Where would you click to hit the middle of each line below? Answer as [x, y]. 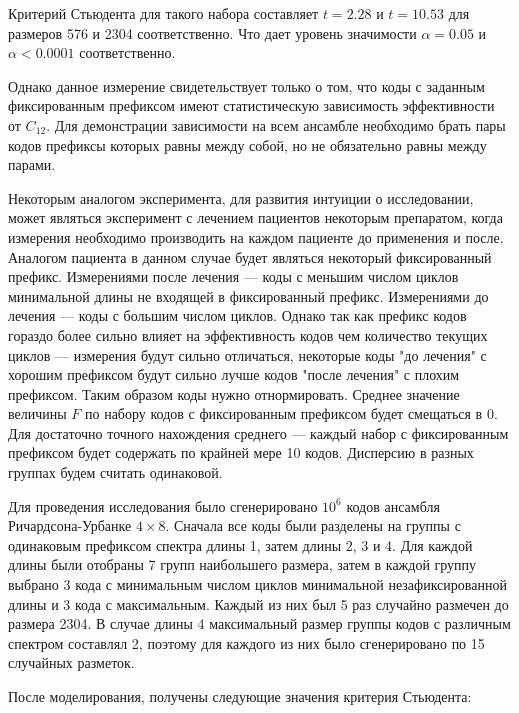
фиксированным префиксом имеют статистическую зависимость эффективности [251, 105]
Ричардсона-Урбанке [70, 525]
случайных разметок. [71, 662]
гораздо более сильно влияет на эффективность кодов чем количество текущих [248, 334]
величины [37, 413]
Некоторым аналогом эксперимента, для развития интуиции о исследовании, [241, 197]
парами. [32, 164]
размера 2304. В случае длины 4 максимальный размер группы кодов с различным [259, 623]
